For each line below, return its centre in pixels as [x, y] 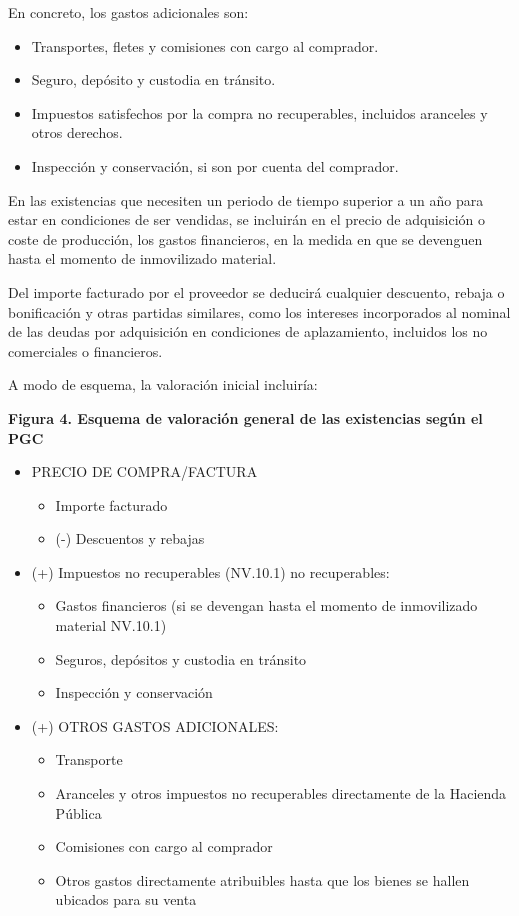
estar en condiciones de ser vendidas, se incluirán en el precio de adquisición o [246, 219]
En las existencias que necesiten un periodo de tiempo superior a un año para [246, 199]
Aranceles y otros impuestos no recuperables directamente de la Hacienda [281, 793]
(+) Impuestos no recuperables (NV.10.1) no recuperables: [210, 571]
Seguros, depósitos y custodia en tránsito [181, 658]
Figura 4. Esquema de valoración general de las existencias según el [245, 417]
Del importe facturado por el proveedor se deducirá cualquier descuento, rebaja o [256, 291]
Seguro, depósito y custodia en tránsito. [153, 79]
